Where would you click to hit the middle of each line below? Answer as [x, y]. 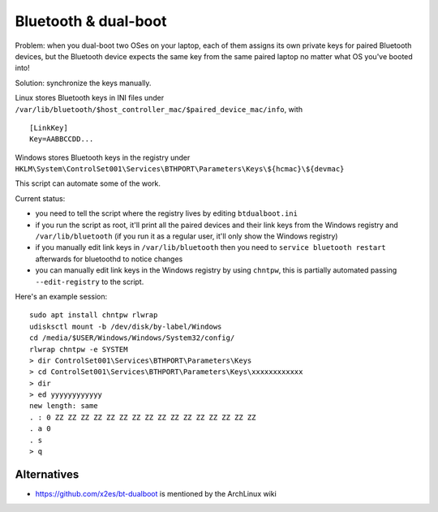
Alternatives [47, 474]
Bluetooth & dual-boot [91, 21]
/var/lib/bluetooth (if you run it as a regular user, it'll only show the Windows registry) [187, 236]
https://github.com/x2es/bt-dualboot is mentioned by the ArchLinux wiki [156, 493]
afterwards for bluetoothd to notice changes [109, 259]
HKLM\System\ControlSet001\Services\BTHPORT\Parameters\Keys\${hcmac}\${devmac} [180, 169]
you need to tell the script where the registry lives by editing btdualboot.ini [166, 213]
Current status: [40, 198]
